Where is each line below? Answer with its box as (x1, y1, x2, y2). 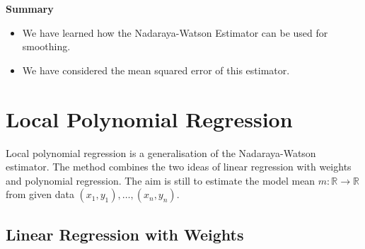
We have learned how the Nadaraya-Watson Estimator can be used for (22, 25, 328, 40)
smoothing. (22, 39, 71, 54)
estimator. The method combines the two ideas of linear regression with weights (6, 159, 352, 174)
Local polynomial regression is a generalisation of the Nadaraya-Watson (6, 145, 316, 160)
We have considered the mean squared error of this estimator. (22, 62, 290, 77)
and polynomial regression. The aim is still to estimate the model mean (6, 173, 315, 187)
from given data (6, 187, 74, 202)
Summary (6, 1, 54, 16)
